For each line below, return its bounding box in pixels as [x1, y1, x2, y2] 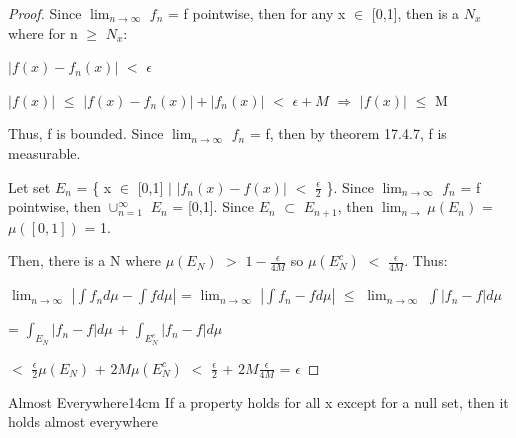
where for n [8, 22, 78, 43]
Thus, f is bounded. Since [8, 123, 164, 144]
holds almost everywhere [8, 411, 158, 432]
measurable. [8, 142, 81, 163]
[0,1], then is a [371, 3, 460, 23]
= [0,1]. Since [172, 196, 255, 217]
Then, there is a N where [8, 250, 161, 271]
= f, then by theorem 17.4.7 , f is [249, 123, 447, 144]
